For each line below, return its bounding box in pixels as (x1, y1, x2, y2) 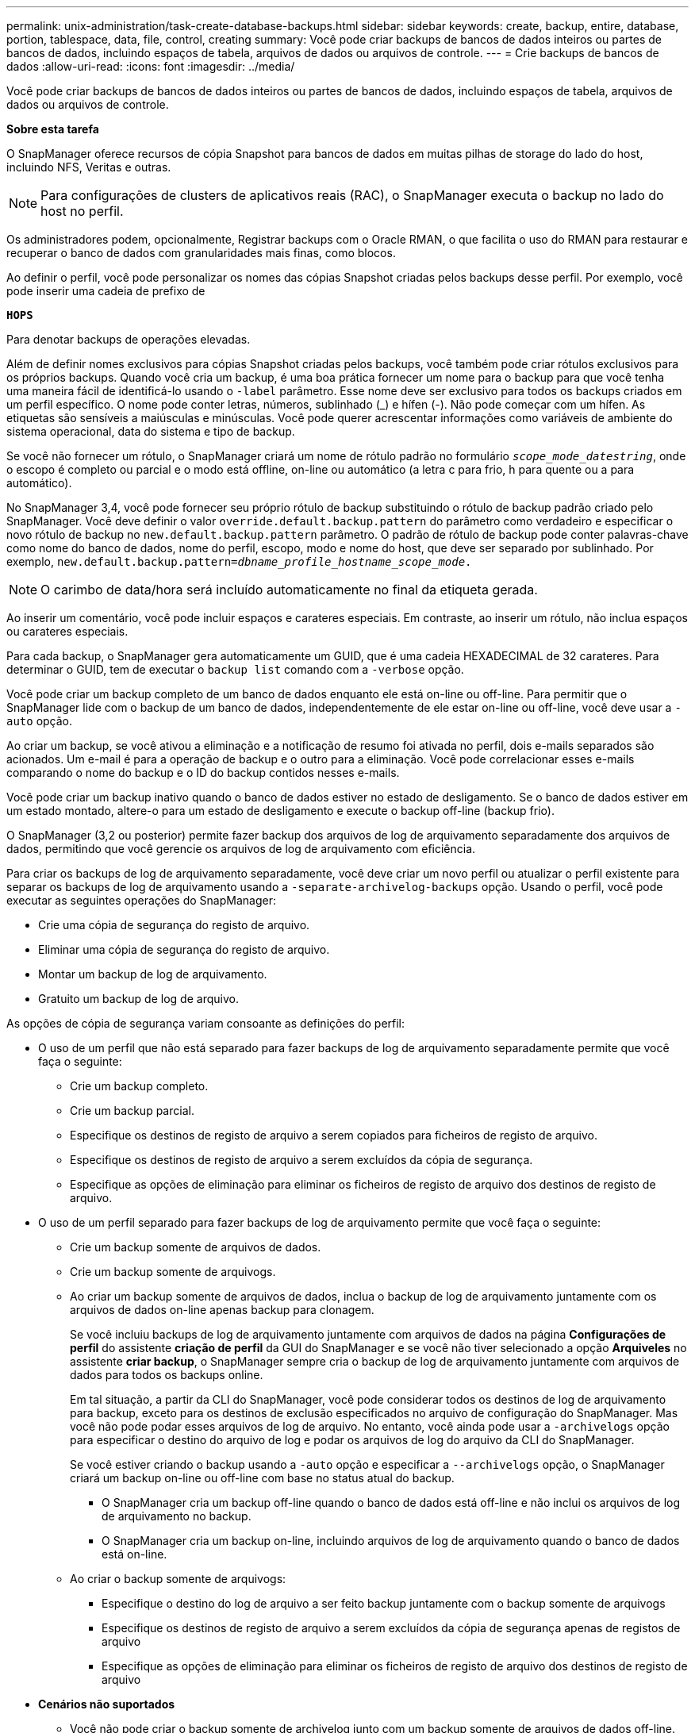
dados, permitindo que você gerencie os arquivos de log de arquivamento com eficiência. (6, 842, 476, 855)
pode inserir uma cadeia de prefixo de (6, 284, 205, 298)
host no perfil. (40, 203, 124, 219)
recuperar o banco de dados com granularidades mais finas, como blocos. (6, 246, 396, 259)
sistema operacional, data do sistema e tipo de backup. (6, 425, 295, 438)
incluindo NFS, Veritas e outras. (6, 160, 171, 174)
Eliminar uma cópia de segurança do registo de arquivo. (38, 943, 330, 956)
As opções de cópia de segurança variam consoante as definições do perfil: (6, 1016, 405, 1030)
